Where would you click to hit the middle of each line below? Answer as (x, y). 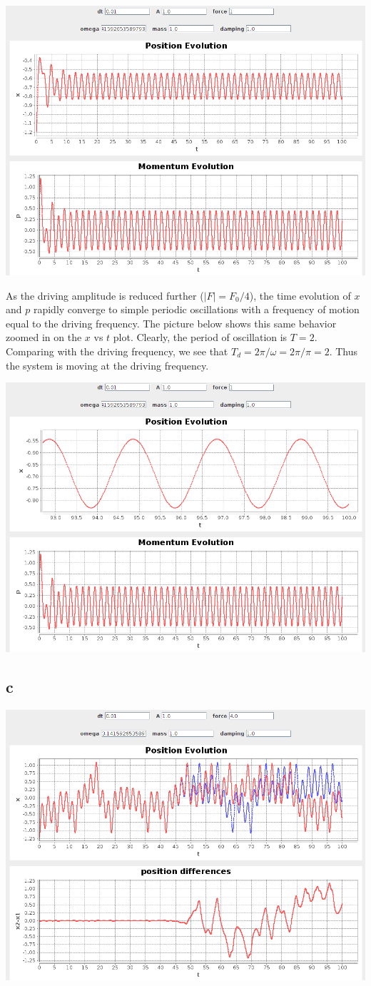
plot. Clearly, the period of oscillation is (200, 337)
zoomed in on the (44, 337)
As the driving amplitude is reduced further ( (105, 295)
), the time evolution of (300, 295)
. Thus (344, 351)
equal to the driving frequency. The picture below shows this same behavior (171, 323)
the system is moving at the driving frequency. (107, 365)
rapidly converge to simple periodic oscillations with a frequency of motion (196, 309)
